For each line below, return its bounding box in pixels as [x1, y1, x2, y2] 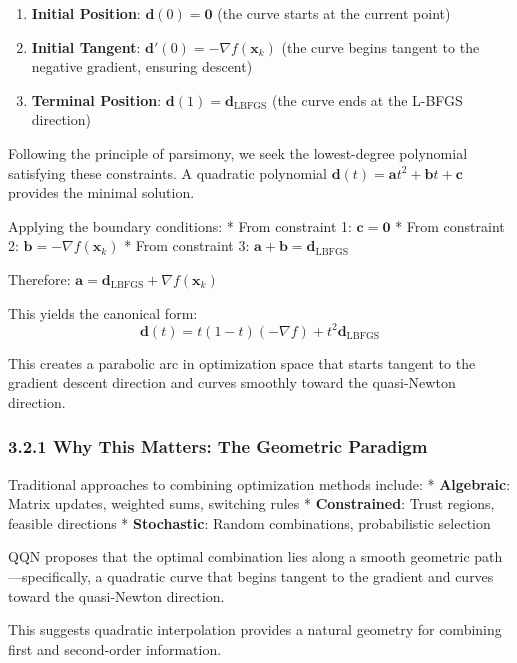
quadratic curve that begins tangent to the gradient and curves [107, 566, 494, 586]
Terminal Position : [31, 89, 162, 110]
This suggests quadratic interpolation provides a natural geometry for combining [8, 619, 502, 640]
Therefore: [8, 268, 71, 289]
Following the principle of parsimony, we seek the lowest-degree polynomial [8, 142, 468, 163]
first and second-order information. [8, 638, 222, 659]
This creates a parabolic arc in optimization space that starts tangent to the [8, 352, 476, 373]
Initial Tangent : [31, 36, 141, 57]
